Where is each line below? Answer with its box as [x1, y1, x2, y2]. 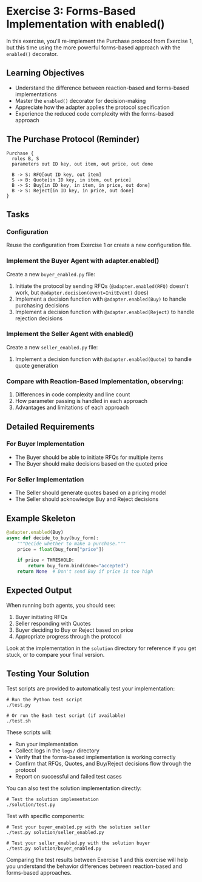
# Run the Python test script [6, 696, 83, 702]
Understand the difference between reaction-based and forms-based [15, 84, 189, 91]
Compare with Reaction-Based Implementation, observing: [6, 377, 184, 385]
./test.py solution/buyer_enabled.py [6, 845, 102, 852]
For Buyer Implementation [6, 439, 85, 448]
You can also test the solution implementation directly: [6, 784, 142, 792]
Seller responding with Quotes [15, 620, 91, 627]
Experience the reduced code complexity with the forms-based [15, 110, 174, 117]
